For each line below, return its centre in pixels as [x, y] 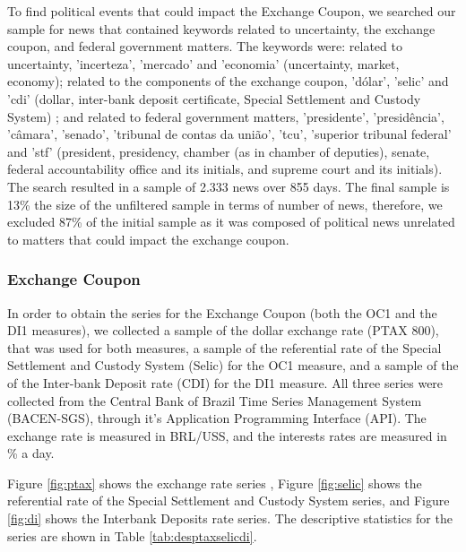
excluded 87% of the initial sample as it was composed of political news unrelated [231, 222]
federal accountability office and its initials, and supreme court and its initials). [225, 169]
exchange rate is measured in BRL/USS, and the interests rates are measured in [227, 435]
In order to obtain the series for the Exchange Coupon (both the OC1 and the [222, 312]
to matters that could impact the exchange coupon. [148, 239]
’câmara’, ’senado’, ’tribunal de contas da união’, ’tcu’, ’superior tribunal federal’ [229, 134]
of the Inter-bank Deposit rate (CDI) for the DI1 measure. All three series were [225, 382]
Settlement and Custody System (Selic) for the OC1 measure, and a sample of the [233, 365]
